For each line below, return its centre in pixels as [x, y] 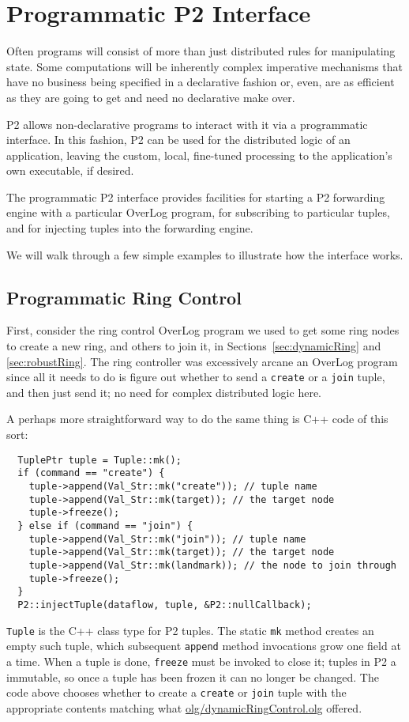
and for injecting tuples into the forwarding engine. [130, 228]
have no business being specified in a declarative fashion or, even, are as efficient [201, 82]
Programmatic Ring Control [124, 297]
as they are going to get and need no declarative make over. [151, 97]
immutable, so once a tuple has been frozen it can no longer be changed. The [193, 677]
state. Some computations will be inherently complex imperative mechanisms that [205, 66]
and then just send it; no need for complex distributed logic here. [164, 392]
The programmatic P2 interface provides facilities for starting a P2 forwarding [196, 197]
